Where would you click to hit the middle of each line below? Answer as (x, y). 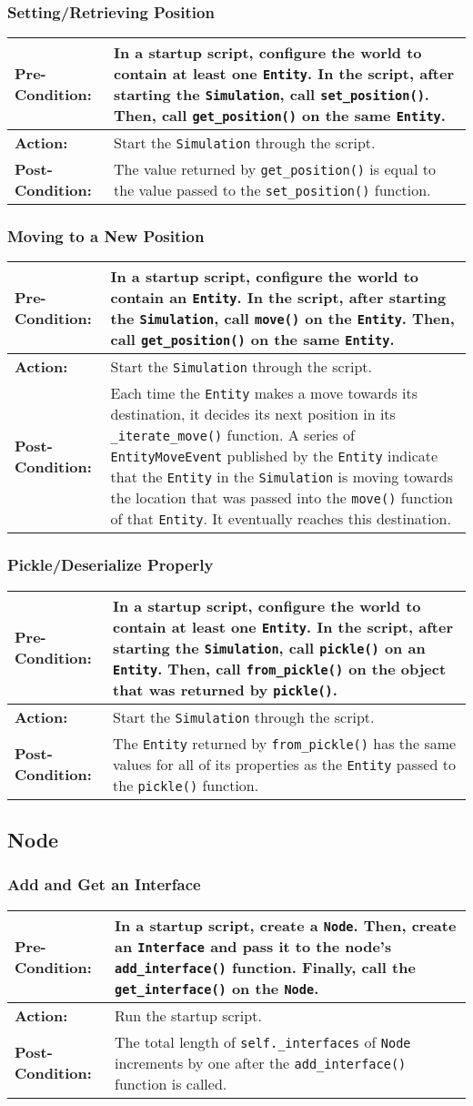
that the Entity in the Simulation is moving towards (282, 477)
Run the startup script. (188, 1015)
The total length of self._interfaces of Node (263, 1041)
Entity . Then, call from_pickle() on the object (280, 668)
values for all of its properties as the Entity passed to (284, 764)
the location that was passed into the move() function (282, 498)
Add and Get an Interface (104, 884)
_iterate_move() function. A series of (232, 435)
